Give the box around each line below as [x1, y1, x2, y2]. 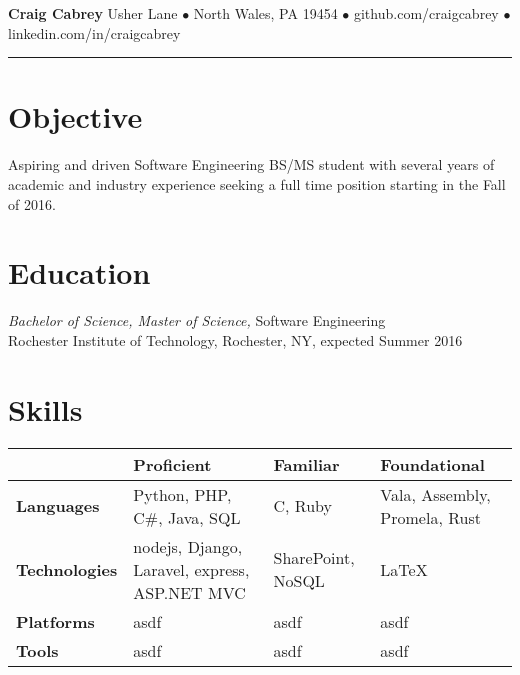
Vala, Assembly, [380, 482, 491, 506]
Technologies [16, 557, 118, 581]
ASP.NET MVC [133, 580, 246, 604]
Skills [8, 388, 83, 429]
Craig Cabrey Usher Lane [8, 3, 178, 23]
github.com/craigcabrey [353, 3, 499, 23]
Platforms [16, 609, 95, 633]
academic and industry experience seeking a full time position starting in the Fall [8, 173, 506, 194]
